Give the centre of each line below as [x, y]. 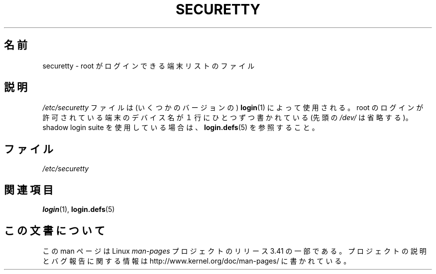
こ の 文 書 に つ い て [54, 230]
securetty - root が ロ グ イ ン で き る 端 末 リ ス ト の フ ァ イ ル [149, 66]
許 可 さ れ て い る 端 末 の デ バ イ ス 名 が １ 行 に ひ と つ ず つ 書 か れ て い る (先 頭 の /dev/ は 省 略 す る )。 [227, 118]
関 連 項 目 [29, 190]
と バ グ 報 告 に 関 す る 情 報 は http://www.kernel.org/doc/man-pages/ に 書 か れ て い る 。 [197, 261]
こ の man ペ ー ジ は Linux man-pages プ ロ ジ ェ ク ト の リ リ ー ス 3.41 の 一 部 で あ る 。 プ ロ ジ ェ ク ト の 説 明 [234, 251]
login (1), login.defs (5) [79, 209]
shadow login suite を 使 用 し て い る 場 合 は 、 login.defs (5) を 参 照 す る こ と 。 [181, 128]
